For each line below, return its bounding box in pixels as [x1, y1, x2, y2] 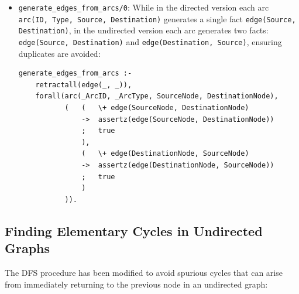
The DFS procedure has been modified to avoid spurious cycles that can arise [5, 266, 283, 278]
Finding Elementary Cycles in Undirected [5, 221, 263, 240]
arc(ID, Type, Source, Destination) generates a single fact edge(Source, [18, 12, 296, 25]
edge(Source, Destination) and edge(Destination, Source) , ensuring [18, 35, 282, 47]
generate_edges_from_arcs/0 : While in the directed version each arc [18, 1, 269, 13]
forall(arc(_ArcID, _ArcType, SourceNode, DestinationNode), [35, 92, 279, 101]
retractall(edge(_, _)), [35, 80, 132, 89]
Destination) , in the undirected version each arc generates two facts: [18, 24, 269, 36]
